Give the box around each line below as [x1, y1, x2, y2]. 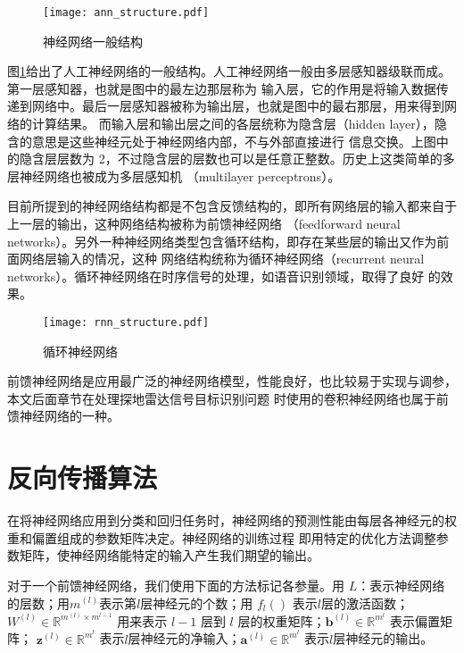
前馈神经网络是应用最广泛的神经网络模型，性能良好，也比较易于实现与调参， [7, 372, 457, 390]
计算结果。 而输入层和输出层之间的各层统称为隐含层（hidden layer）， [31, 114, 435, 133]
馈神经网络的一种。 [7, 406, 120, 425]
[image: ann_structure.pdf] [43, 6, 210, 19]
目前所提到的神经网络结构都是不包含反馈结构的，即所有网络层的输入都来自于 [7, 197, 457, 215]
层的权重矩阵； [237, 611, 326, 630]
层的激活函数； [320, 593, 409, 612]
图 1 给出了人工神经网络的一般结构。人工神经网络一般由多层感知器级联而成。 [7, 62, 451, 80]
